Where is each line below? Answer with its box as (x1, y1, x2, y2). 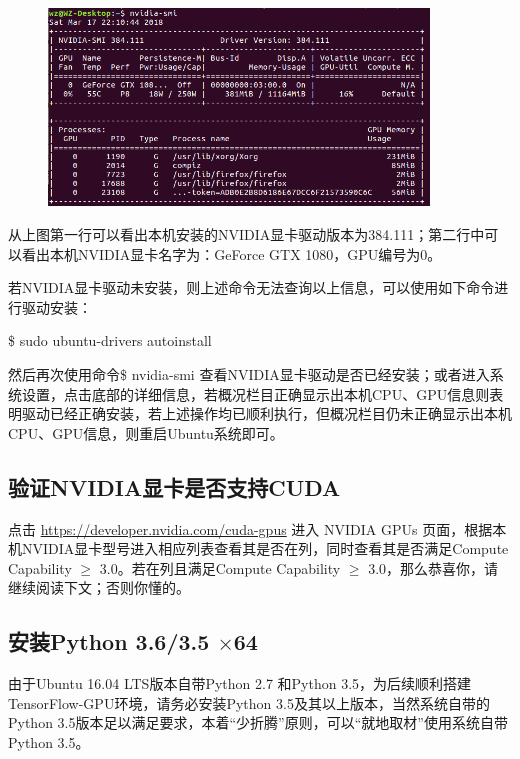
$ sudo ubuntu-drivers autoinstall (8, 330, 212, 351)
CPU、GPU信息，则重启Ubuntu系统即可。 (8, 422, 284, 443)
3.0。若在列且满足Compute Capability (99, 557, 341, 578)
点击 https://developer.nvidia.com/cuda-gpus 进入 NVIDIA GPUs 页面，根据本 (8, 518, 507, 539)
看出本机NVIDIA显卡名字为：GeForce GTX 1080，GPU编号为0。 (21, 243, 442, 264)
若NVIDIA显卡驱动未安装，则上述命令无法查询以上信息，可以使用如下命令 (8, 277, 495, 298)
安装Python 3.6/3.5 (8, 626, 210, 657)
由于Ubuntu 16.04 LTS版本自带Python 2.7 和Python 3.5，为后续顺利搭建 (8, 673, 472, 694)
